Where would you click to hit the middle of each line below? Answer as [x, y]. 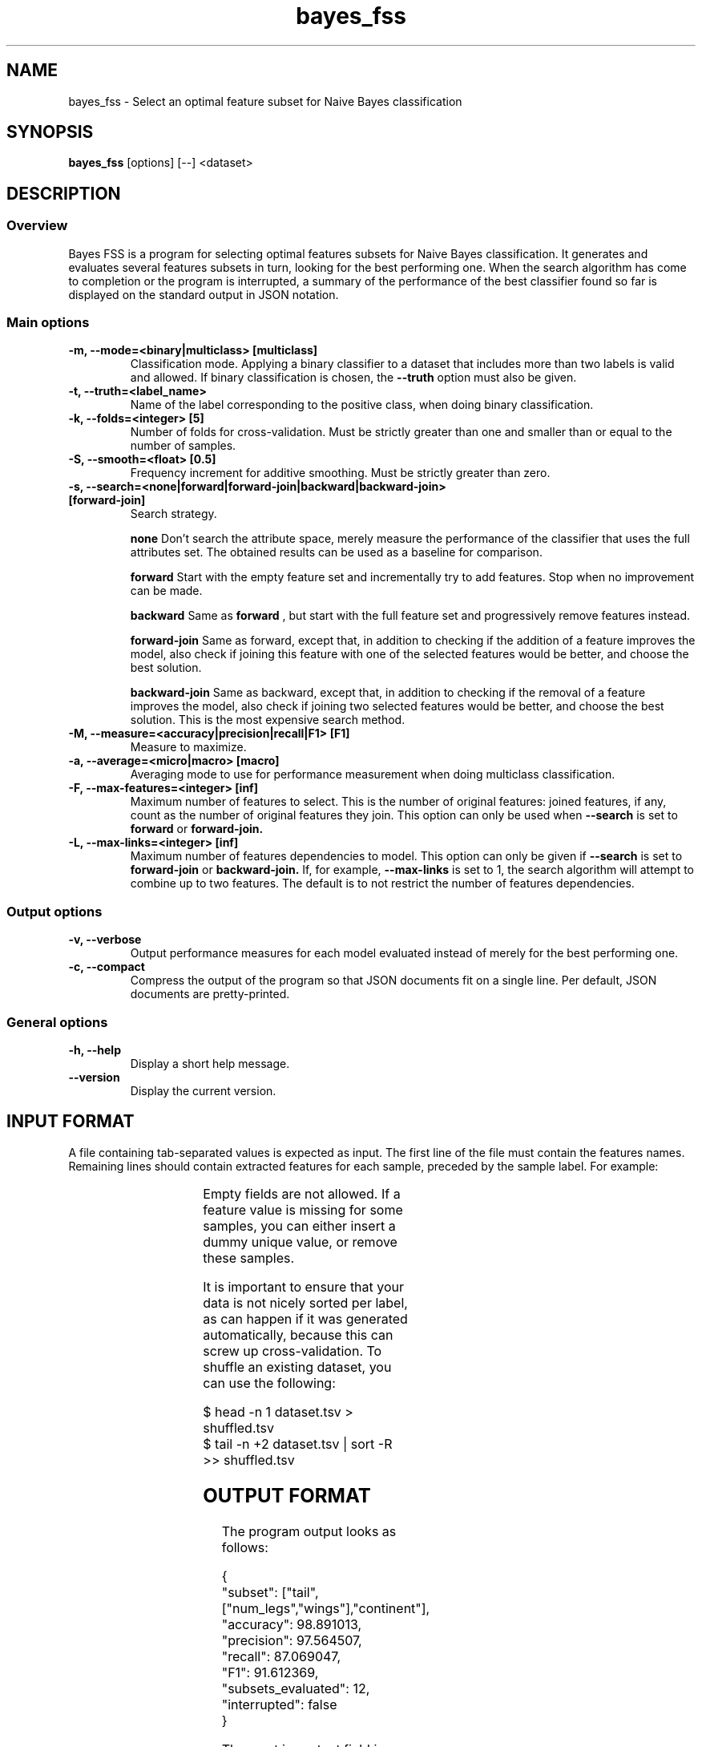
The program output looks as [309, 1531]
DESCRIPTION [64, 193]
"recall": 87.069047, [281, 1656]
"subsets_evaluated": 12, [296, 1688]
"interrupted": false [279, 1704]
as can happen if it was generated [305, 1318]
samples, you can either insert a [299, 1225]
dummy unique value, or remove [300, 1242]
